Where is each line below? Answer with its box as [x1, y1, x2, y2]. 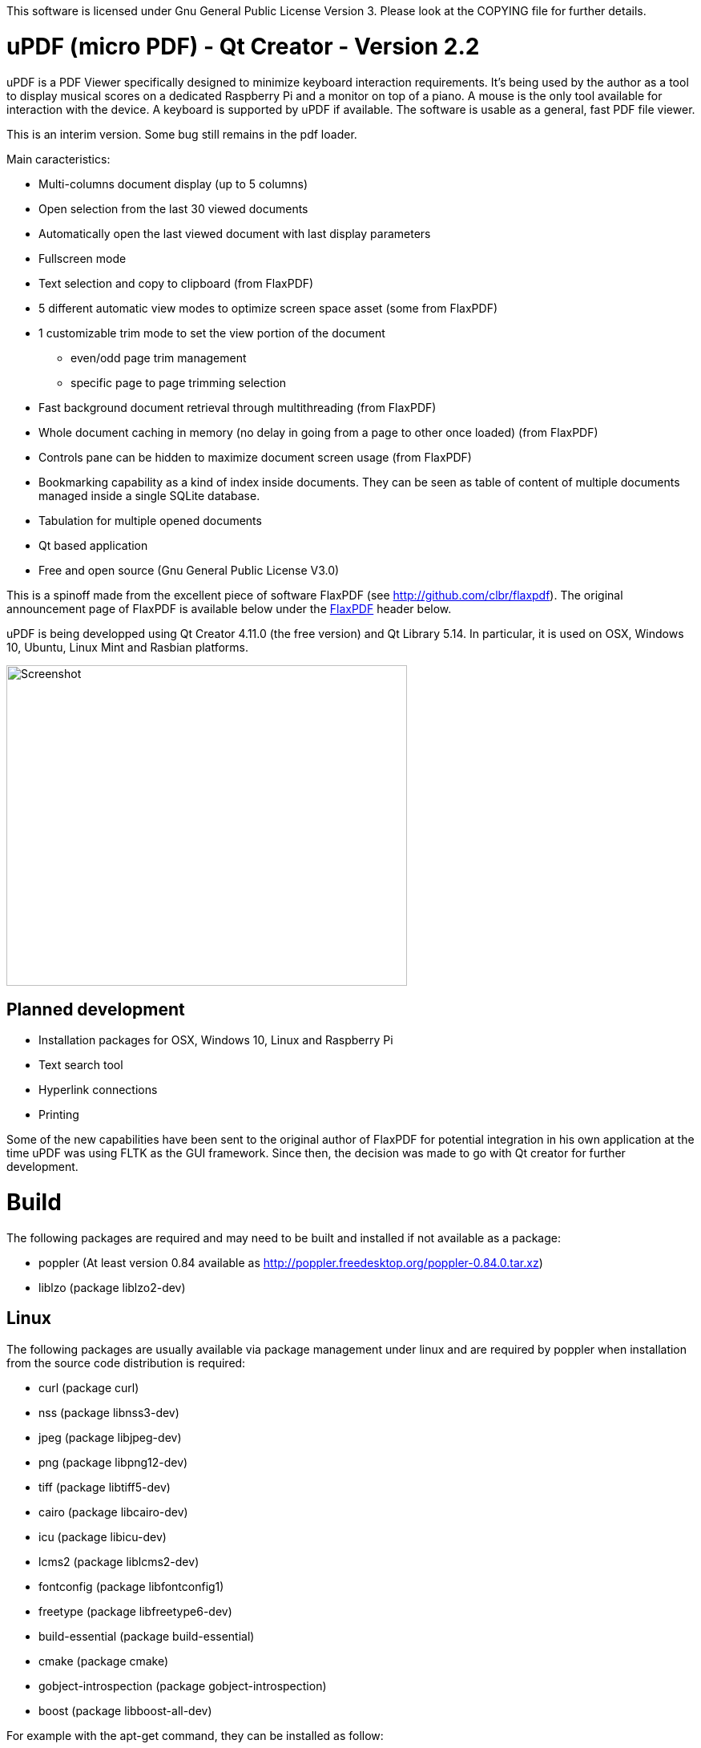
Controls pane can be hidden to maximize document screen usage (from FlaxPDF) [38, 450, 472, 464]
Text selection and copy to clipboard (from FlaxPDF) [38, 276, 314, 290]
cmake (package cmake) [38, 1653, 169, 1668]
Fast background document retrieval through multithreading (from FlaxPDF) [38, 400, 437, 414]
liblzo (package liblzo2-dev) [38, 1280, 186, 1294]
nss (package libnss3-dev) [38, 1405, 179, 1419]
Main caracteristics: [6, 151, 111, 166]
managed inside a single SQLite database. [38, 488, 260, 503]
